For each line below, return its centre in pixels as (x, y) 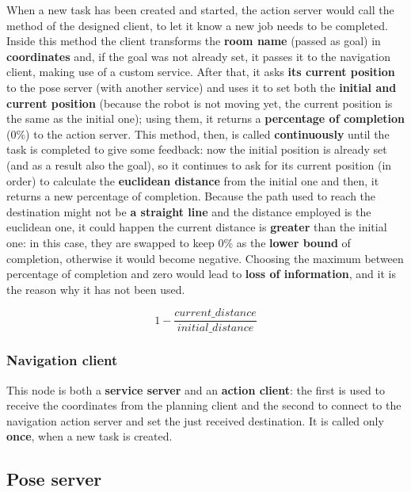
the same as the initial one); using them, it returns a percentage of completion (206, 118)
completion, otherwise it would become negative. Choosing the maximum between (205, 258)
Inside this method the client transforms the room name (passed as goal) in (194, 41)
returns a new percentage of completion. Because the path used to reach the (191, 196)
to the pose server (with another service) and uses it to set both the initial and (202, 87)
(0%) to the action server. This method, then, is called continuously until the (198, 133)
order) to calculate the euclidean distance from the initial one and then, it (193, 180)
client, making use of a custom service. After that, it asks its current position (201, 72)
